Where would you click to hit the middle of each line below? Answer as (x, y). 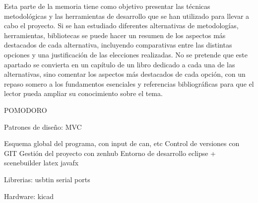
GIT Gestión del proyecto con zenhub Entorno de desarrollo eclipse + (110, 153)
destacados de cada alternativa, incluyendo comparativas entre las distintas (118, 45)
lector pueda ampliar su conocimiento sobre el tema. (83, 93)
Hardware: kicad (29, 196)
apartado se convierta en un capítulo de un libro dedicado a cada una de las (120, 64)
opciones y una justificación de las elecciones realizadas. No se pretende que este (126, 54)
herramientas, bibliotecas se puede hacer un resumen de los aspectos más (115, 35)
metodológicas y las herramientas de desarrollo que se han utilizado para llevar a (127, 16)
